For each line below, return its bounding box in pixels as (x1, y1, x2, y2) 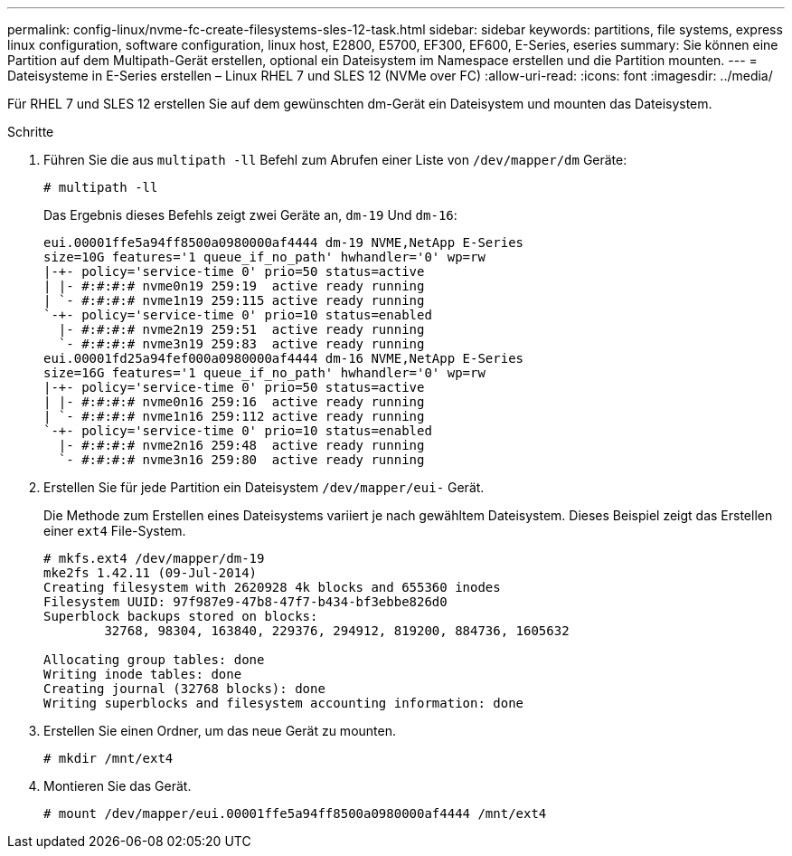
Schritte (7, 124, 54, 139)
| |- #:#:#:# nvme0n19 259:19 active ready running (43, 279, 425, 293)
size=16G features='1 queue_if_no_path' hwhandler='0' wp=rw (43, 366, 486, 380)
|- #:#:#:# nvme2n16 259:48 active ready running (58, 438, 425, 452)
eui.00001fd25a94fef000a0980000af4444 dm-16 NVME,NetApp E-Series (43, 351, 524, 366)
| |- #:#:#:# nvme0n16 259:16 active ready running (43, 395, 425, 409)
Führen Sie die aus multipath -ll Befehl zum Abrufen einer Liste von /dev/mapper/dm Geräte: (43, 152, 627, 167)
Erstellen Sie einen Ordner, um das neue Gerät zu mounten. (43, 723, 396, 738)
